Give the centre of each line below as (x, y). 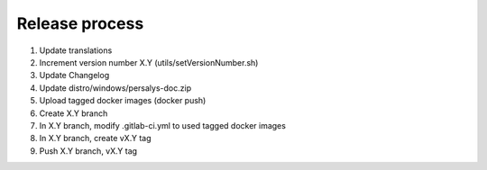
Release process (80, 23)
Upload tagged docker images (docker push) (123, 101)
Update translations (76, 50)
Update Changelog (74, 76)
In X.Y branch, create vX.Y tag (95, 139)
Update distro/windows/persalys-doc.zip (115, 88)
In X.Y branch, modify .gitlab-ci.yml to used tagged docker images (162, 125)
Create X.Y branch (74, 113)
